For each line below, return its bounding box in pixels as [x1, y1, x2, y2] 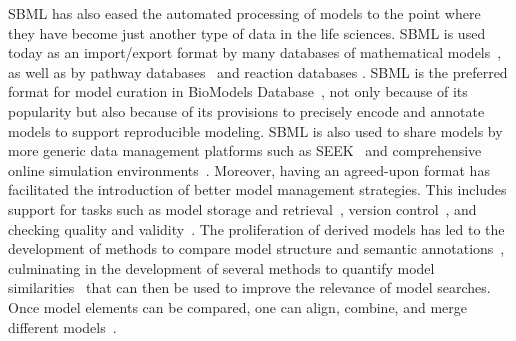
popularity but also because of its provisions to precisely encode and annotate [8, 100, 485, 121]
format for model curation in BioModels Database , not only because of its [8, 81, 468, 102]
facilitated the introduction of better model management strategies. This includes [8, 179, 507, 200]
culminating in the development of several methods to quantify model [8, 257, 435, 278]
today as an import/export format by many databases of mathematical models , [8, 42, 502, 63]
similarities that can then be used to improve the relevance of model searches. [8, 277, 491, 298]
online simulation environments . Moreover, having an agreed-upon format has [8, 159, 490, 180]
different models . [8, 316, 117, 337]
